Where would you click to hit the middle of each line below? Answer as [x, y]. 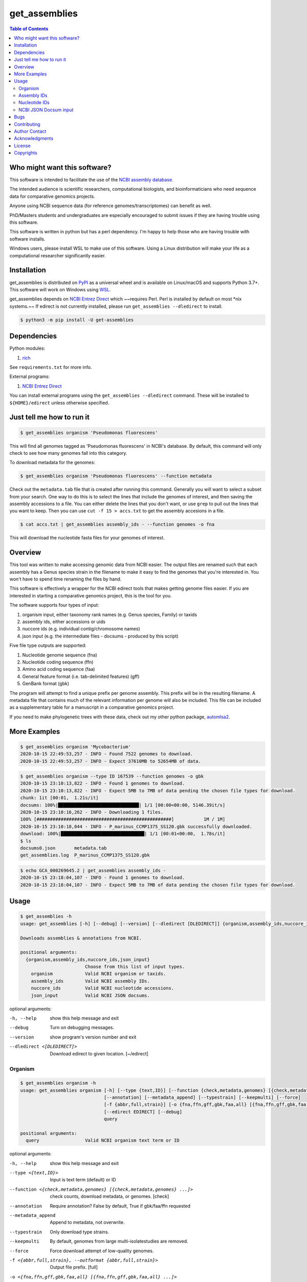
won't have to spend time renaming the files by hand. [65, 579]
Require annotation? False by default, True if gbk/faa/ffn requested [120, 1206]
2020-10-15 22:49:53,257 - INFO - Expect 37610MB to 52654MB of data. [111, 761]
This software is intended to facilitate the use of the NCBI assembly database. [91, 180]
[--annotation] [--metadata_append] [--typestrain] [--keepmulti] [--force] [202, 1097]
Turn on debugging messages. [82, 1028]
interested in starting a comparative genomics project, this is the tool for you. [91, 595]
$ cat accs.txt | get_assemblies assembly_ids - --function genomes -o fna [117, 525]
